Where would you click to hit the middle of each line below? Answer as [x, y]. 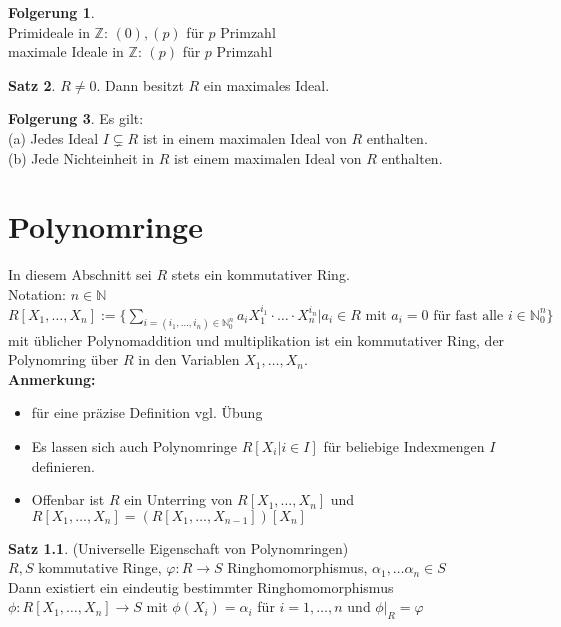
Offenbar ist [68, 499]
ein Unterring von [178, 499]
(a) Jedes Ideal [53, 137]
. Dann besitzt [140, 84]
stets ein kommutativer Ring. [260, 274]
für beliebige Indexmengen [404, 445]
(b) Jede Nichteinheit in [81, 157]
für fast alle [468, 315]
